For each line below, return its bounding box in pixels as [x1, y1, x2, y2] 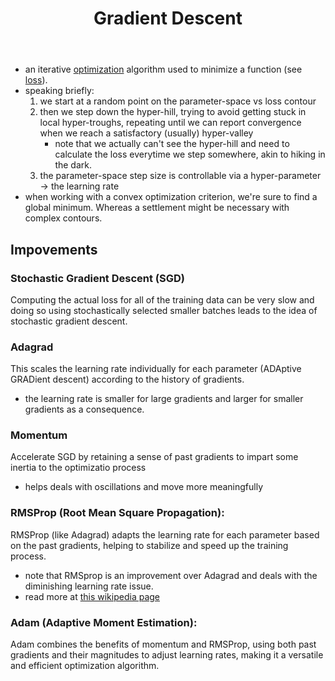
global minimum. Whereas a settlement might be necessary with [24, 202, 290, 214]
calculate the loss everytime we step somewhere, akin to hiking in [54, 148, 326, 161]
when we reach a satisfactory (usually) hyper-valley [39, 127, 254, 139]
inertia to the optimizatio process [10, 462, 147, 474]
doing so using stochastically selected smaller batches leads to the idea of [10, 304, 318, 316]
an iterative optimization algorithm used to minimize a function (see [24, 63, 303, 76]
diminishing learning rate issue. [24, 580, 154, 592]
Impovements [10, 241, 98, 258]
